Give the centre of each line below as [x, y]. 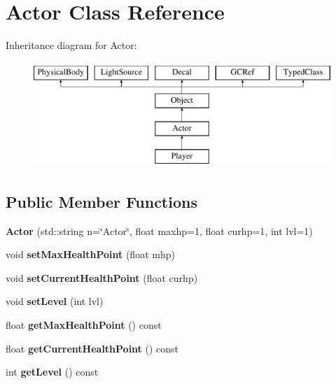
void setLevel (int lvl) [55, 301]
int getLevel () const [52, 372]
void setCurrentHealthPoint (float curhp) [102, 277]
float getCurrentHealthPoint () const [92, 348]
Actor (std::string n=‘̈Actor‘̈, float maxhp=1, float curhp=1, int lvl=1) [159, 230]
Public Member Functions [101, 201]
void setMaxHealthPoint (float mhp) [90, 254]
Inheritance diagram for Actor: [71, 45]
